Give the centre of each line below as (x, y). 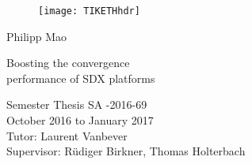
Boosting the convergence (68, 63)
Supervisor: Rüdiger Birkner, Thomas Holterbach (126, 151)
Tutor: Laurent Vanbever (67, 135)
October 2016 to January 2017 (80, 120)
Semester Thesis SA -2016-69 (77, 104)
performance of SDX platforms (81, 78)
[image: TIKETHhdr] (89, 11)
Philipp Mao (37, 36)
